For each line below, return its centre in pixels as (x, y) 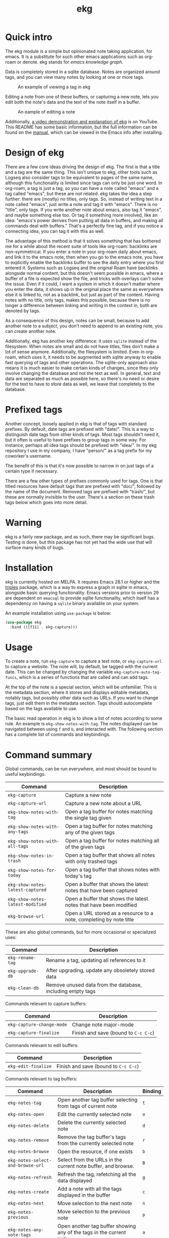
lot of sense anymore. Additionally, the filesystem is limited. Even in (75, 352)
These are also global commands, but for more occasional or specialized (80, 932)
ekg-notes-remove (28, 1140)
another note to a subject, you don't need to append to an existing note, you (84, 326)
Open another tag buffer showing (97, 1226)
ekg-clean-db (23, 988)
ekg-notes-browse (28, 1152)
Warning (23, 523)
